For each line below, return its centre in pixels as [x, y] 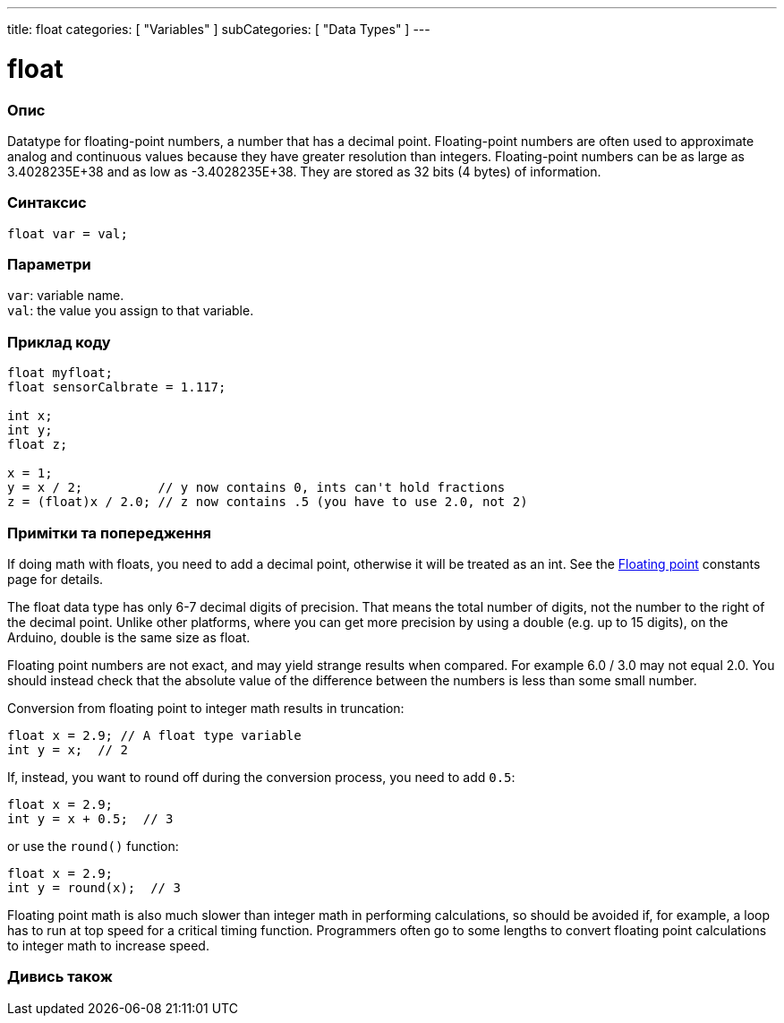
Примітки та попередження [110, 533]
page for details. [55, 579]
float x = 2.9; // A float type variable [154, 735]
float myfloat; [60, 373]
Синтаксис [47, 203]
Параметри [49, 264]
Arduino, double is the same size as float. [129, 637]
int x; [30, 416]
